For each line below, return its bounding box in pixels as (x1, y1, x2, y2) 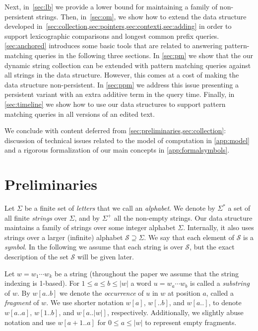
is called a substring (190, 278, 250, 288)
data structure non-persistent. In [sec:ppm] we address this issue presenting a (4, 79, 239, 89)
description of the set (4, 251, 68, 261)
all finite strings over (4, 212, 67, 223)
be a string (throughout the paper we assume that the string (54, 268, 239, 278)
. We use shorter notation (46, 297, 124, 308)
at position (167, 287, 200, 298)
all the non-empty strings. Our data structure (114, 212, 253, 223)
